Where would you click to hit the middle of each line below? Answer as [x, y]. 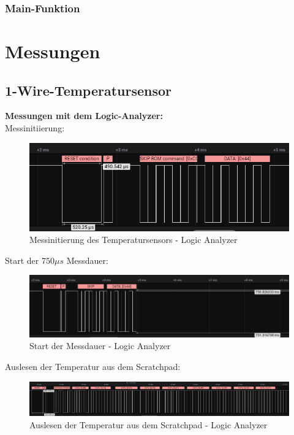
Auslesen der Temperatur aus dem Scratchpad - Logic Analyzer [149, 424]
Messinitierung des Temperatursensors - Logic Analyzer [134, 240]
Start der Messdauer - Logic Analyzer [100, 346]
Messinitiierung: [35, 128]
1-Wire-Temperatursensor [89, 90]
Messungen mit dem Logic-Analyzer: [84, 116]
